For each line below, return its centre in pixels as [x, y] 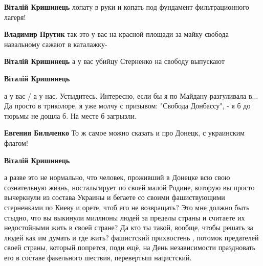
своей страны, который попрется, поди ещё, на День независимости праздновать [130, 247]
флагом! [16, 142]
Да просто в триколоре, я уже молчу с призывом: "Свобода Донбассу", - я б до [127, 106]
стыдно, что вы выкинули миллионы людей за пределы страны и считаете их [125, 217]
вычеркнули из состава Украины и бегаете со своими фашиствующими [115, 197]
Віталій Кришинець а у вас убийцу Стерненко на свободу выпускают [114, 61]
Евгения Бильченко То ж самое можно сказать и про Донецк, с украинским [125, 133]
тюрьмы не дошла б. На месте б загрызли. [70, 115]
